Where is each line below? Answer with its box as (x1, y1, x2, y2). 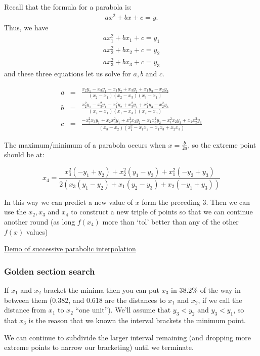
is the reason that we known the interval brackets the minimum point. (28, 315, 246, 325)
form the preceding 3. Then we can (142, 196, 250, 207)
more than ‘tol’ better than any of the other (102, 216, 239, 227)
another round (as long (4, 216, 75, 227)
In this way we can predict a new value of (4, 196, 133, 207)
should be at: (4, 149, 45, 160)
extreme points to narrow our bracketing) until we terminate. (4, 342, 194, 352)
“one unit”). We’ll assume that (75, 304, 171, 315)
